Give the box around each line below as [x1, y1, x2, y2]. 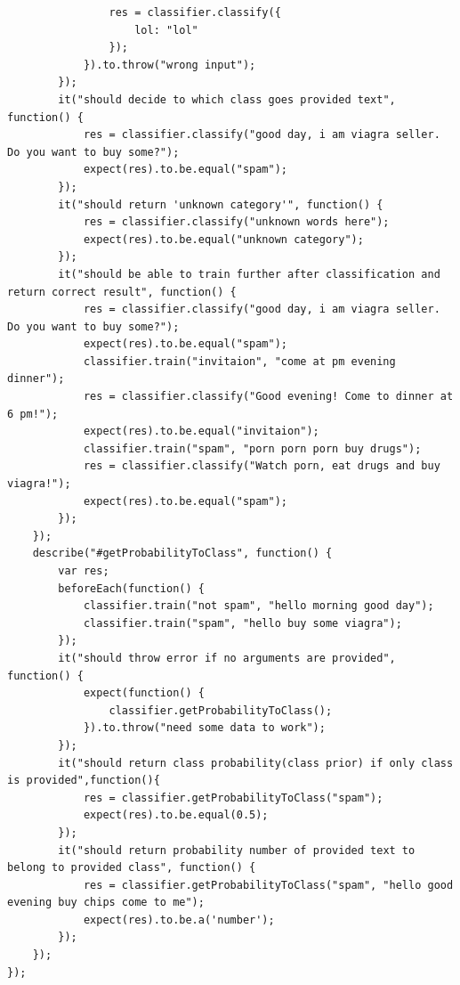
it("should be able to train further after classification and [58, 267, 440, 281]
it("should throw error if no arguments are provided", [58, 651, 396, 664]
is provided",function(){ [7, 774, 160, 787]
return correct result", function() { [7, 285, 237, 298]
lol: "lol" [134, 23, 198, 37]
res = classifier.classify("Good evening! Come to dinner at [83, 390, 454, 403]
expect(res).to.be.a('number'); [83, 913, 275, 926]
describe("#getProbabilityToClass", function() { [32, 547, 333, 560]
